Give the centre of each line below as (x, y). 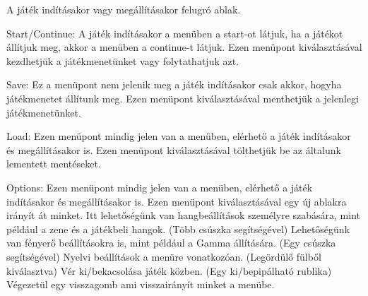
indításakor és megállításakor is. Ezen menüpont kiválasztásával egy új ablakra (177, 201)
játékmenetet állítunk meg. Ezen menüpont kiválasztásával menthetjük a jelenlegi (183, 98)
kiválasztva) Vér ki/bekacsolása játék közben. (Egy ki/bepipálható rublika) (169, 270)
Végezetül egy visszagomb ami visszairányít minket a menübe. (141, 284)
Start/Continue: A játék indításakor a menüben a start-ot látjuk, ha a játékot (175, 33)
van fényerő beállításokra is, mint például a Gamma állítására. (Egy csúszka (171, 243)
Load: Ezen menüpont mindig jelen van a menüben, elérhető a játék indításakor (179, 136)
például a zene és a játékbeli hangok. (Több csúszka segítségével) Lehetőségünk (178, 229)
